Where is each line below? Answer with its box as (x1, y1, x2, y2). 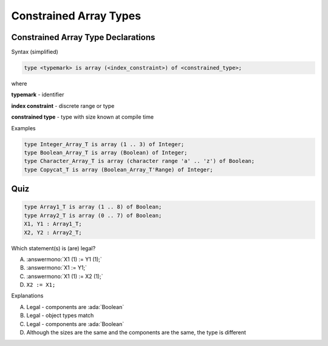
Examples (11, 124, 36, 131)
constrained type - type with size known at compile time (11, 113, 154, 121)
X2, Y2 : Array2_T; (24, 229, 82, 236)
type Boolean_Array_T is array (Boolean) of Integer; (24, 149, 188, 156)
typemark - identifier (11, 91, 64, 98)
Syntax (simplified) (11, 48, 59, 56)
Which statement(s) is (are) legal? (11, 244, 96, 251)
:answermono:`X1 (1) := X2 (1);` (26, 273, 103, 280)
